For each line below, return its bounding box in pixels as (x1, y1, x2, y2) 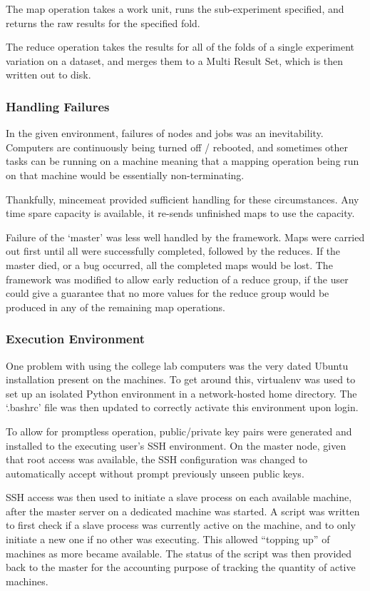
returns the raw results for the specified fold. (6, 15, 200, 30)
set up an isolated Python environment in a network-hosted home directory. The (6, 385, 357, 400)
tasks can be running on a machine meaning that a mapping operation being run (6, 153, 359, 168)
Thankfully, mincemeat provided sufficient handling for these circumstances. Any (6, 191, 359, 206)
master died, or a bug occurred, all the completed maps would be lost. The (6, 257, 333, 272)
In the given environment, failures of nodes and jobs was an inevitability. (6, 126, 324, 141)
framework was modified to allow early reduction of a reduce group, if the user (6, 271, 349, 286)
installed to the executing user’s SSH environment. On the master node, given (6, 438, 346, 453)
